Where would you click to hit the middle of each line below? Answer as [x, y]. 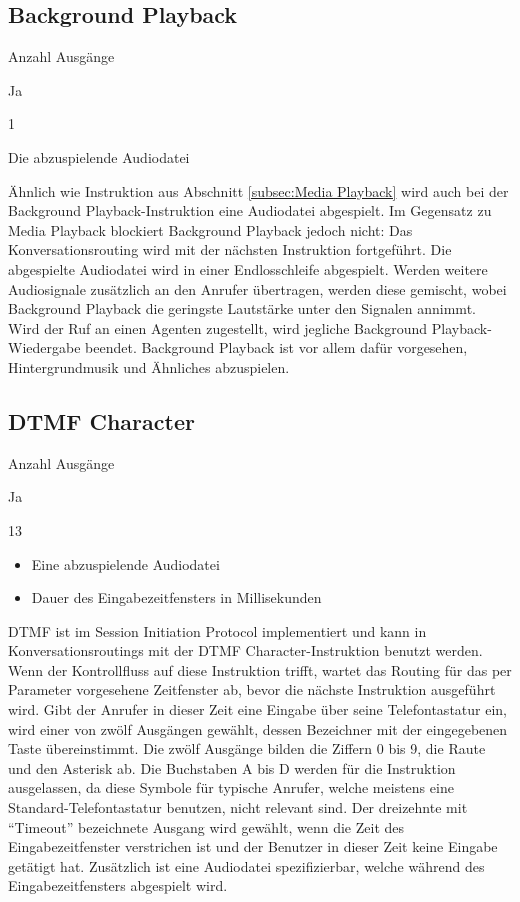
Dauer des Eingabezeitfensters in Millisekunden [176, 597]
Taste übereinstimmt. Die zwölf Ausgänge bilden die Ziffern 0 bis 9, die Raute [247, 748]
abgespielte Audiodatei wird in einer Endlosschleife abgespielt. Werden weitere [248, 268]
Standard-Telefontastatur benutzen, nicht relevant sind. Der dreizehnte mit [238, 807]
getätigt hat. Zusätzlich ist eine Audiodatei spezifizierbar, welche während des [246, 865]
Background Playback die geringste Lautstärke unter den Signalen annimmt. [242, 308]
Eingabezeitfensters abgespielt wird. [118, 885]
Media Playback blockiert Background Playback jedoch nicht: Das [210, 229]
